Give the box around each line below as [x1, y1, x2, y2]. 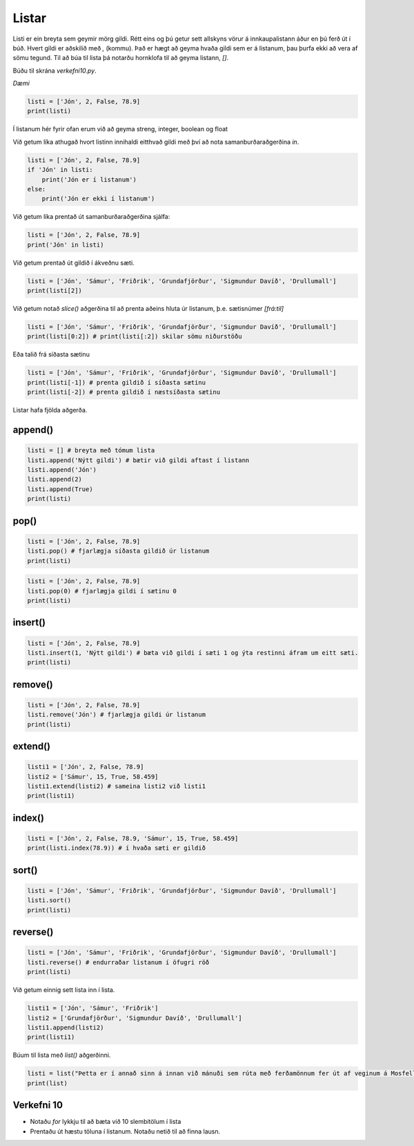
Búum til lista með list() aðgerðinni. [12, 1051, 111, 1060]
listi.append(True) [27, 485, 93, 493]
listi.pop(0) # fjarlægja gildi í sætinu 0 [27, 587, 177, 595]
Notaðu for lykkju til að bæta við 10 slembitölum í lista [30, 1118, 181, 1126]
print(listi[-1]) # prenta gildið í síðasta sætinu [27, 379, 206, 386]
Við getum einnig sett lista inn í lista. [12, 986, 115, 994]
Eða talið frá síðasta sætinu [12, 350, 90, 359]
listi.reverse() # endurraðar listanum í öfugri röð [27, 958, 210, 966]
